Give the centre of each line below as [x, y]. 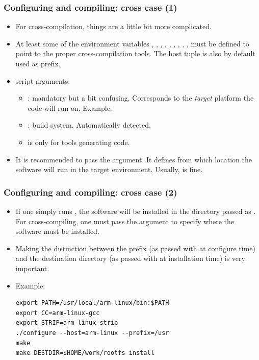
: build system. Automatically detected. [89, 125]
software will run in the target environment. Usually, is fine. [109, 169]
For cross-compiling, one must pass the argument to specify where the [125, 221]
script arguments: [43, 80]
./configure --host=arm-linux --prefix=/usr [92, 333]
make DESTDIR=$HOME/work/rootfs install [85, 353]
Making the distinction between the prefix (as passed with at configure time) [135, 248]
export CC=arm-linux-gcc [58, 313]
